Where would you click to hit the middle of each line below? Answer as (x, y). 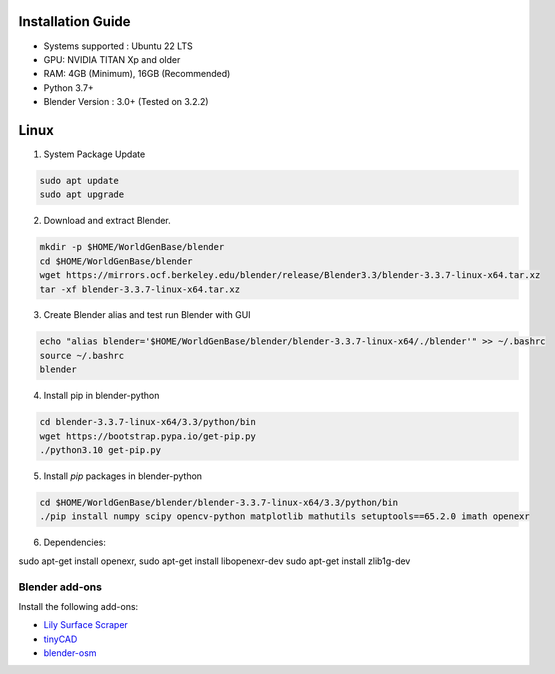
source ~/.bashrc (82, 355)
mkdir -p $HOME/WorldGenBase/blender (132, 247)
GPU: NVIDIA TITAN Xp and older (112, 59)
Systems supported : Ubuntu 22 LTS (118, 46)
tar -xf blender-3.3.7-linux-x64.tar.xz (139, 289)
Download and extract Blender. (107, 221)
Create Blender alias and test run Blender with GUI (147, 315)
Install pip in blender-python (101, 396)
